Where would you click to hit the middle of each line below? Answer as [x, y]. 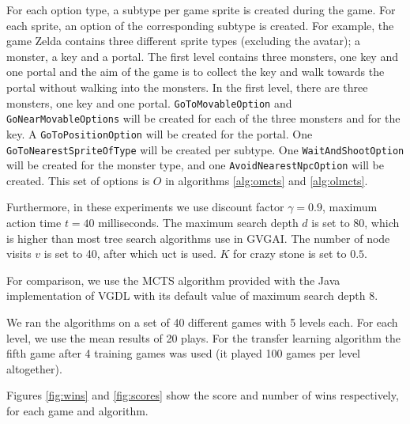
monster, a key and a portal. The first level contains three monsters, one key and [202, 56]
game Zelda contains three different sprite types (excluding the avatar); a [183, 41]
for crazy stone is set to [290, 254]
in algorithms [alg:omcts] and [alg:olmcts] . [267, 180]
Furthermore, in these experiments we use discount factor [145, 207]
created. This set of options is [78, 180]
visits [19, 254]
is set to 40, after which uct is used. [130, 254]
